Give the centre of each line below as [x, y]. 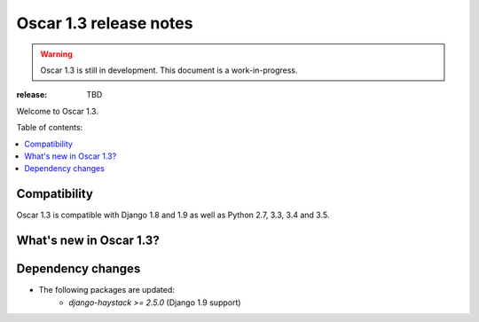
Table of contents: [50, 128]
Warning [56, 54]
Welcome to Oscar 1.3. [58, 111]
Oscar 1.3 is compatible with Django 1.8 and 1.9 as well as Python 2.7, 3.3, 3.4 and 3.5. [173, 215]
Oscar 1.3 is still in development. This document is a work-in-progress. [169, 70]
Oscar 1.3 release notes [105, 23]
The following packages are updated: [106, 290]
